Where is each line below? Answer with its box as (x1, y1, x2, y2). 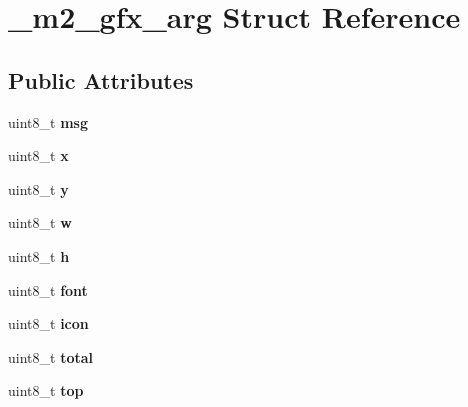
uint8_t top (8, 380, 84, 401)
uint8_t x (8, 145, 69, 166)
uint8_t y (8, 178, 69, 199)
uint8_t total (8, 346, 93, 367)
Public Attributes (8, 64, 194, 95)
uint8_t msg (8, 111, 88, 132)
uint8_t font (8, 279, 88, 300)
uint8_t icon (8, 313, 89, 334)
